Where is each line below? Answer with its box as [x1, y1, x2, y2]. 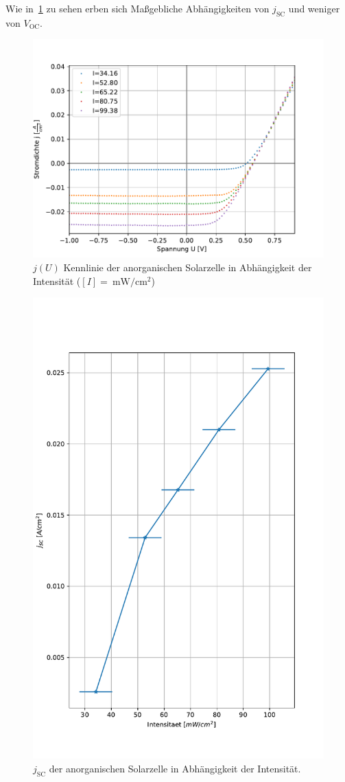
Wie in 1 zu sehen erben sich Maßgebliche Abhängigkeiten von [5, 1, 270, 15]
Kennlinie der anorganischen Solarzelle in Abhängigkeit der [63, 260, 312, 274]
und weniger [288, 1, 340, 15]
